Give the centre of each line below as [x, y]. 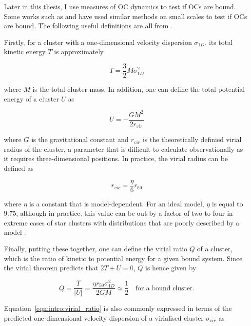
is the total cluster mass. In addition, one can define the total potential [139, 89]
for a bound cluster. [165, 288]
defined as [19, 168]
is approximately [79, 51]
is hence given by [171, 268]
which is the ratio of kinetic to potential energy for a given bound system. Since [123, 258]
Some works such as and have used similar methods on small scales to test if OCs [125, 16]
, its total [219, 42]
